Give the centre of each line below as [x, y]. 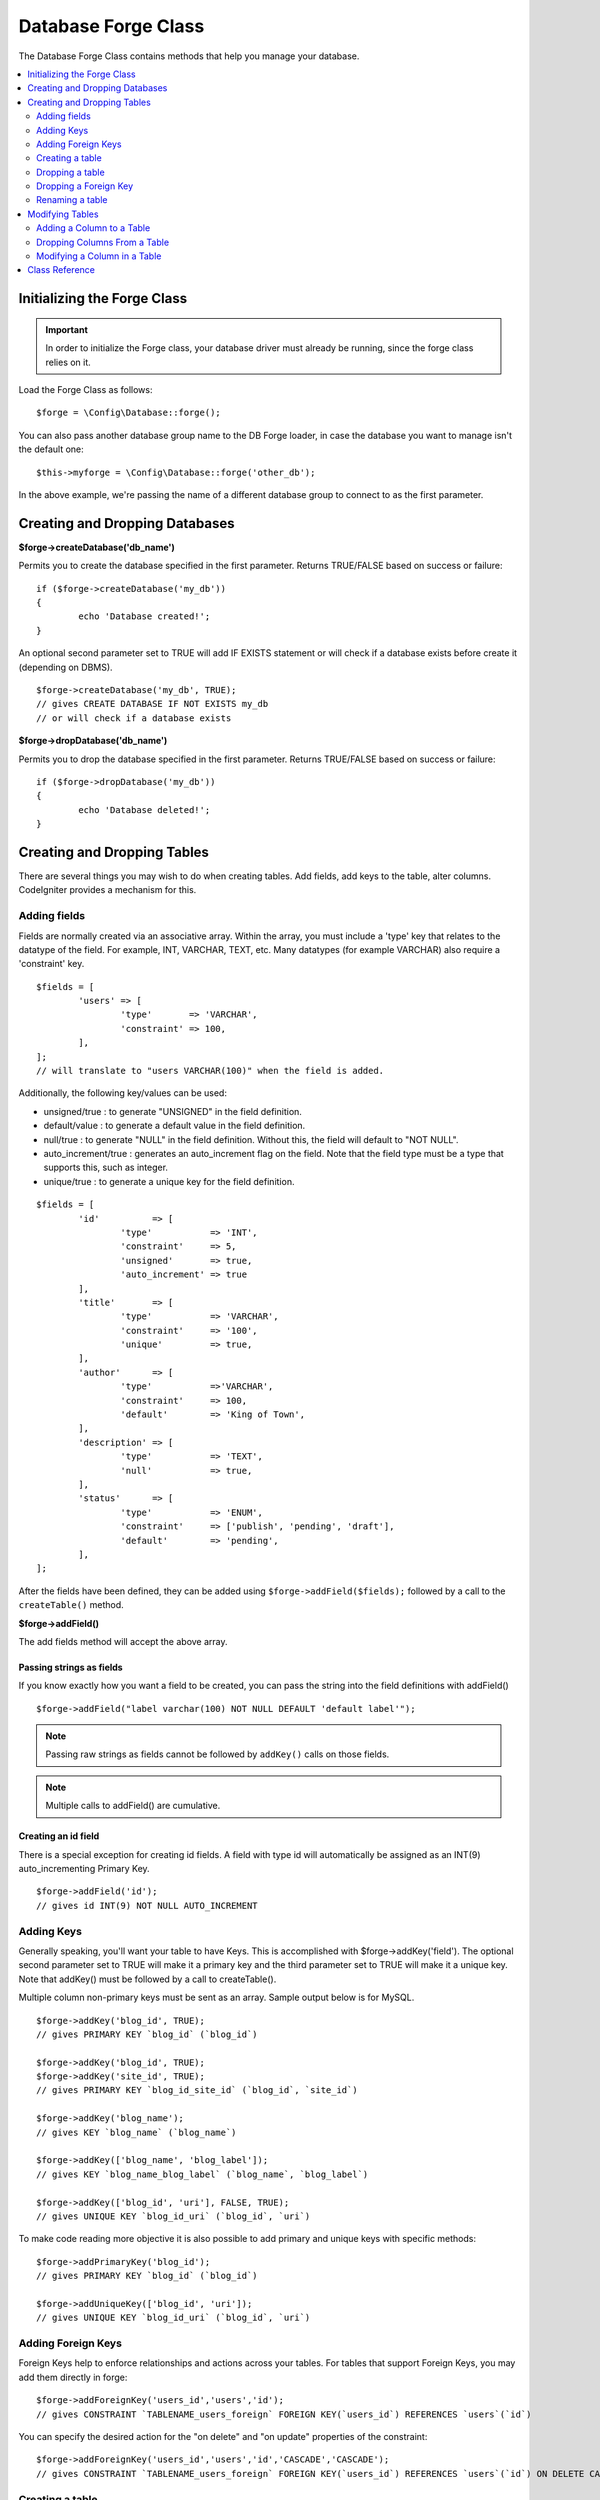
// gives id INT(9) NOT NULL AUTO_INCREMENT [147, 1905]
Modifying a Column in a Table [99, 256]
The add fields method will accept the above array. [123, 1641]
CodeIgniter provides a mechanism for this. [107, 890]
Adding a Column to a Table [93, 228]
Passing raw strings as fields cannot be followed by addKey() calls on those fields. [217, 1754]
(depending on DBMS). [66, 667]
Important [67, 329]
